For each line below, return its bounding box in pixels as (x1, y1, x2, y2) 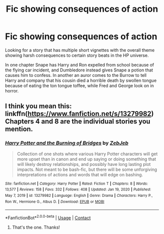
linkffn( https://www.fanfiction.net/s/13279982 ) (5, 110, 154, 118)
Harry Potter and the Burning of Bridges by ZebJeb (5, 140, 128, 146)
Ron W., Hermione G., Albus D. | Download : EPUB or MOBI (5, 199, 104, 204)
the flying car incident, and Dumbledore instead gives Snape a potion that (5, 67, 153, 73)
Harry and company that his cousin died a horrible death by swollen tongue (5, 77, 157, 83)
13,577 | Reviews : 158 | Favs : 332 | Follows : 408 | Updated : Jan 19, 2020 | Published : (5, 187, 151, 192)
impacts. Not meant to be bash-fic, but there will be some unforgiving (17, 166, 157, 172)
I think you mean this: (5, 102, 72, 111)
